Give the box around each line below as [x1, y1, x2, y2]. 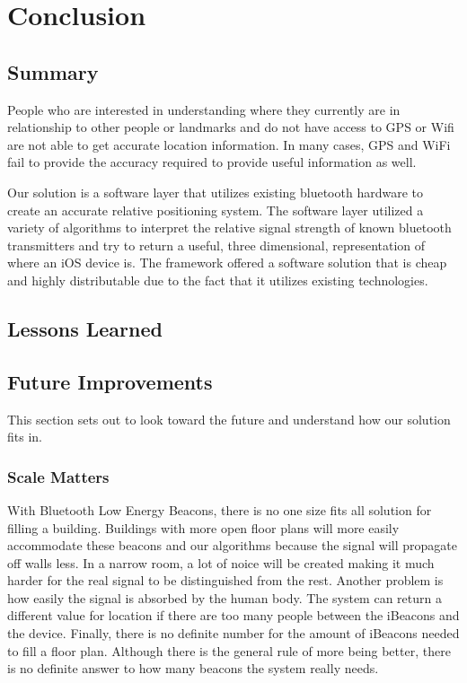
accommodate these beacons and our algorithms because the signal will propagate [7, 536, 457, 555]
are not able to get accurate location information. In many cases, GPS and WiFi [7, 135, 451, 153]
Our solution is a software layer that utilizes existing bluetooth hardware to [7, 182, 423, 201]
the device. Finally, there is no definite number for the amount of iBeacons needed [7, 624, 460, 643]
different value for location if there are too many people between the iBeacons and [7, 606, 460, 625]
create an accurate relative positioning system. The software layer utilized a [7, 200, 424, 219]
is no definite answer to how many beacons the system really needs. [7, 659, 379, 678]
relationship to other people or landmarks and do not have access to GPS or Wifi [7, 118, 454, 136]
